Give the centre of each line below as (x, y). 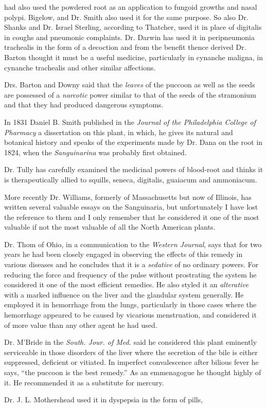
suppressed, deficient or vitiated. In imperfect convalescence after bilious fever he (131, 362)
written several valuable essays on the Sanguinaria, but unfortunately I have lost (131, 207)
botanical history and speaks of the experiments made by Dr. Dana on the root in (133, 142)
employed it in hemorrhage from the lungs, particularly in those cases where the (130, 304)
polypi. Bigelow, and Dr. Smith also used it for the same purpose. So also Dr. (126, 17)
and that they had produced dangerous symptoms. (84, 105)
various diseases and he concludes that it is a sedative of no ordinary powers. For (131, 264)
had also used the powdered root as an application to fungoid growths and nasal (131, 7)
